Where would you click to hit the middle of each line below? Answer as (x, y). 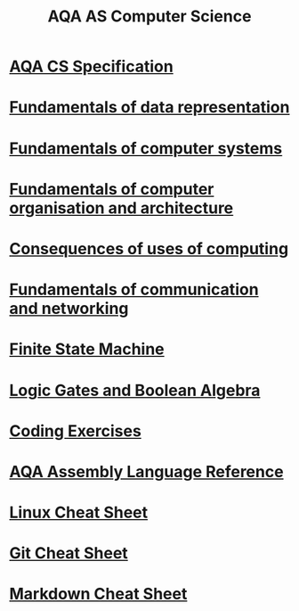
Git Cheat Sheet (69, 553)
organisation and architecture (121, 208)
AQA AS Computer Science (149, 17)
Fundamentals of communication (134, 289)
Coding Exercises (76, 431)
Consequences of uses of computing (149, 248)
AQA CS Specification (91, 66)
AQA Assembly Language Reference (146, 471)
